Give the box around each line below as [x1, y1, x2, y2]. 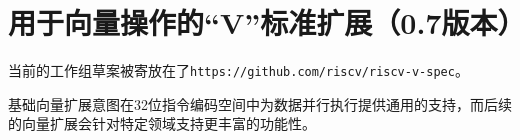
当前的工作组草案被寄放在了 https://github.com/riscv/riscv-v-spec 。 [8, 60, 469, 81]
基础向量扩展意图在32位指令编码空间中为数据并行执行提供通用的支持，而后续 [8, 93, 512, 114]
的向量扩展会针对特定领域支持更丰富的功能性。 [8, 113, 316, 134]
